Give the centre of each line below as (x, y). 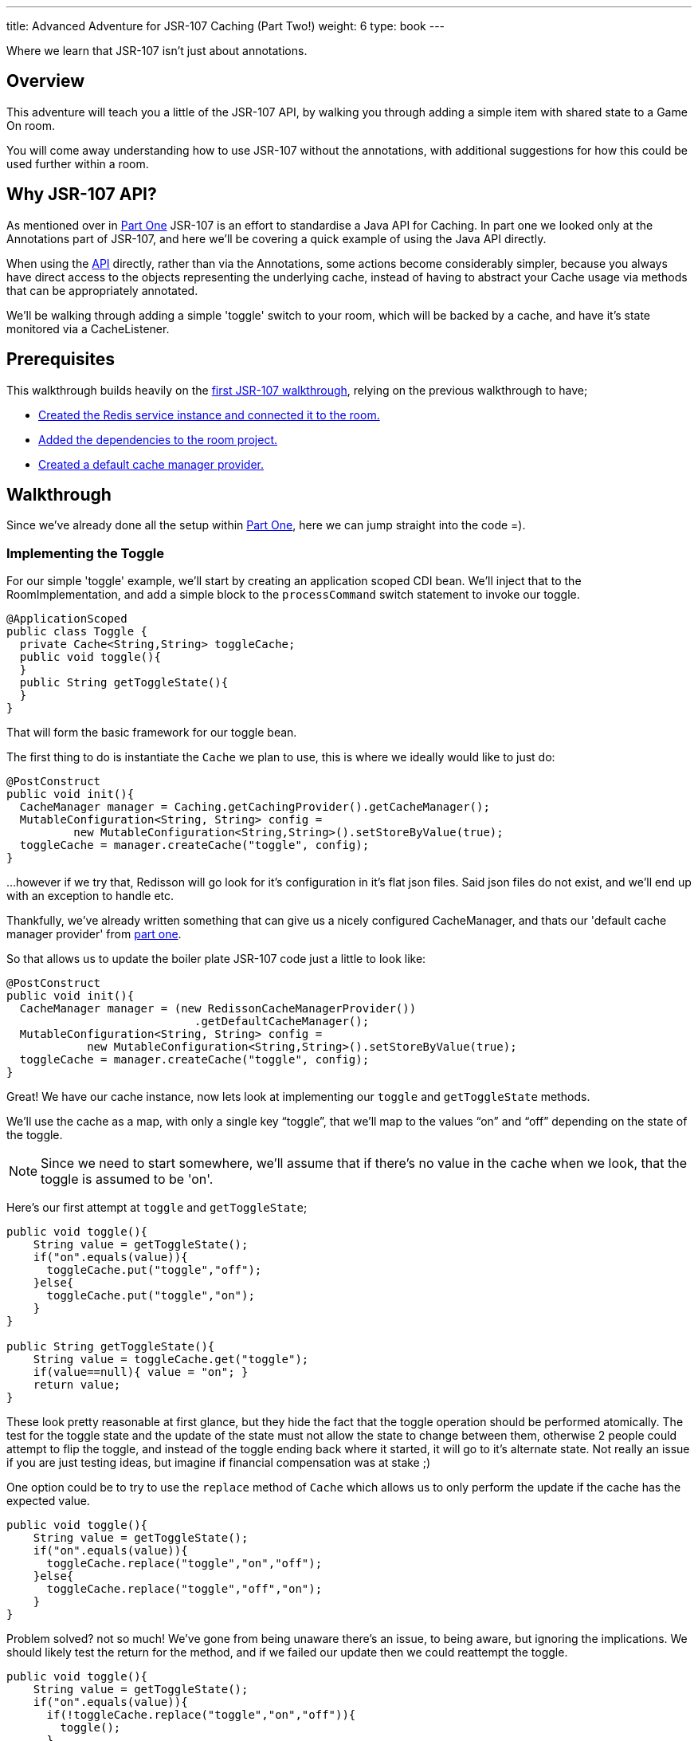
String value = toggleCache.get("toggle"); (171, 1360)
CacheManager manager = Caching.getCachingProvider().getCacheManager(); (255, 807)
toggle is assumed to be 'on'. (127, 1179)
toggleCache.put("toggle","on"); (151, 1296)
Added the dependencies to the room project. (158, 439)
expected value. (48, 1501)
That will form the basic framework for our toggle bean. (152, 733)
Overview (46, 81)
